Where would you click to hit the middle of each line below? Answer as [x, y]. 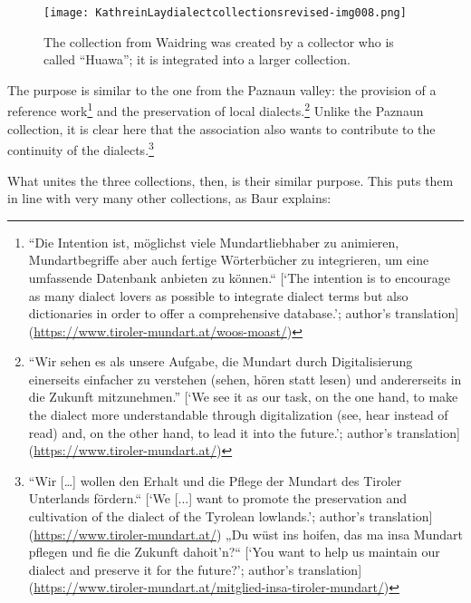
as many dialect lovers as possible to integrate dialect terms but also [218, 295]
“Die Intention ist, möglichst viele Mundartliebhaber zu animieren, [214, 242]
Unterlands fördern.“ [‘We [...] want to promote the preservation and [218, 498]
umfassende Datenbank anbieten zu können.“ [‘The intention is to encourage [239, 277]
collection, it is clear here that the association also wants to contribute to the [221, 128]
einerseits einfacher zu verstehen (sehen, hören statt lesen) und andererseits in [245, 379]
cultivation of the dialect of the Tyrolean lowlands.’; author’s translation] [231, 516]
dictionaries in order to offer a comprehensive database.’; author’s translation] [244, 313]
